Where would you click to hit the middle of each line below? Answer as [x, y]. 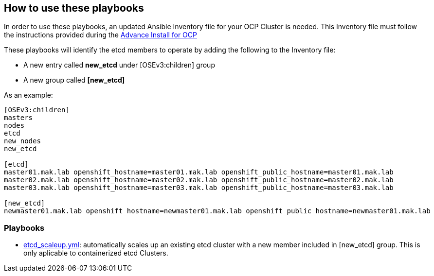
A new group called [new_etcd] [74, 80]
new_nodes [22, 141]
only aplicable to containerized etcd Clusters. [96, 253]
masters [18, 118]
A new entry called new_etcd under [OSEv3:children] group [119, 65]
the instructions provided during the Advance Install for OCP [100, 35]
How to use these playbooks [74, 8]
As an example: [28, 95]
